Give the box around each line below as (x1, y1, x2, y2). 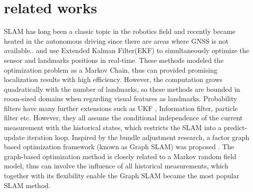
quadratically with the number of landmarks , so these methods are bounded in (4, 83, 240, 94)
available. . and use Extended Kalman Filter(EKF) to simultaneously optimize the (4, 45, 250, 55)
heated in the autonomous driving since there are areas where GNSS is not (4, 35, 228, 46)
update (4, 132, 25, 142)
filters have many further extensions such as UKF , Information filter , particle (4, 103, 238, 113)
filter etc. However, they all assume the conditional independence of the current (4, 112, 243, 123)
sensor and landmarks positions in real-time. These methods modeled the (4, 55, 224, 65)
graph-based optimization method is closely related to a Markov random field (4, 151, 236, 161)
